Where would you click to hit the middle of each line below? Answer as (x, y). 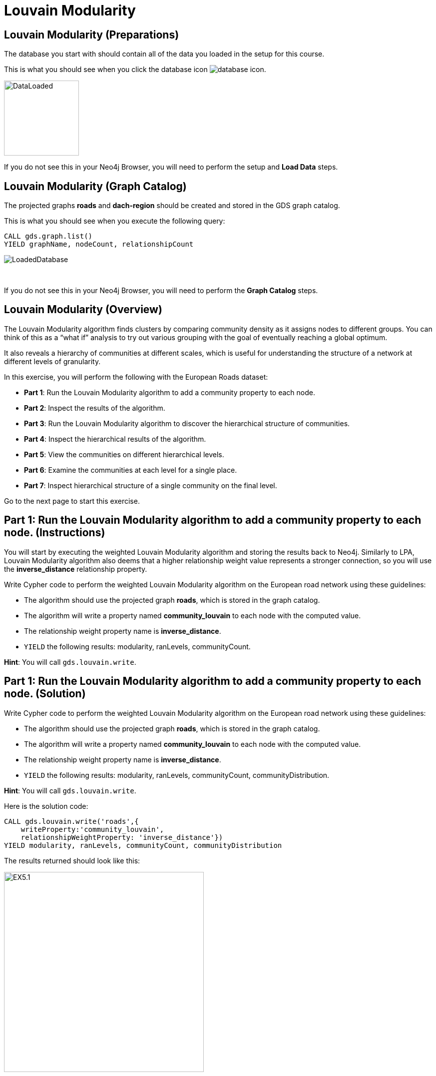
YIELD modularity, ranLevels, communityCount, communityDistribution (143, 845)
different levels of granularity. (52, 361)
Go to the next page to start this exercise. (72, 501)
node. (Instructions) (55, 533)
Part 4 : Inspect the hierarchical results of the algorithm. (115, 439)
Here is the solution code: (46, 806)
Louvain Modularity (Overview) (83, 310)
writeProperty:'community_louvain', (92, 829)
